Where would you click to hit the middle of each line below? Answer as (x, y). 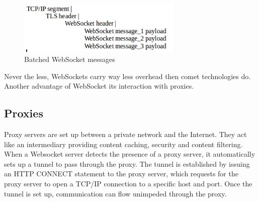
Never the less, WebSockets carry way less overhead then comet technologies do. (127, 76)
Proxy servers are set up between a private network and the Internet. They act (125, 134)
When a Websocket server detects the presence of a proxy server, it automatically (130, 154)
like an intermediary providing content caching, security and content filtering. (123, 144)
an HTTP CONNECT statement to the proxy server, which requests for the (121, 174)
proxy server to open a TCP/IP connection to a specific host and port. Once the (128, 183)
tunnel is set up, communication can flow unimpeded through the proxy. (115, 193)
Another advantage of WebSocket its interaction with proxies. (99, 86)
